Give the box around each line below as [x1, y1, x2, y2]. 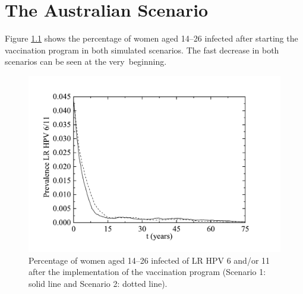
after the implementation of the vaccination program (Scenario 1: [29, 265, 266, 278]
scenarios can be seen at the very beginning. [5, 55, 167, 68]
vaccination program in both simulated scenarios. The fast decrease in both [5, 43, 279, 56]
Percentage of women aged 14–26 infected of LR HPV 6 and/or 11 [29, 254, 270, 266]
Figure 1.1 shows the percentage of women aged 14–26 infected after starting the [5, 32, 298, 45]
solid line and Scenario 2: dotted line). [29, 277, 168, 289]
